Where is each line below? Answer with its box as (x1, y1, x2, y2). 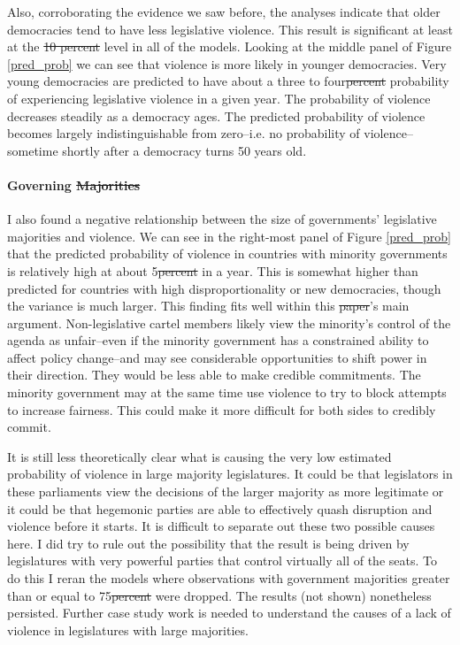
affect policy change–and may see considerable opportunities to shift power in (7, 348, 427, 366)
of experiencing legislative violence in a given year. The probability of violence (7, 88, 431, 107)
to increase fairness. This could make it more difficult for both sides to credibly (7, 400, 436, 418)
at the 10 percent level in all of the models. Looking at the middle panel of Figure (7, 37, 452, 56)
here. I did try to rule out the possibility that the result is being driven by (7, 534, 410, 552)
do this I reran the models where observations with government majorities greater (7, 569, 450, 587)
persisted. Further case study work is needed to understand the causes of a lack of (7, 603, 451, 622)
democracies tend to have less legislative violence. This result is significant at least (7, 19, 453, 38)
